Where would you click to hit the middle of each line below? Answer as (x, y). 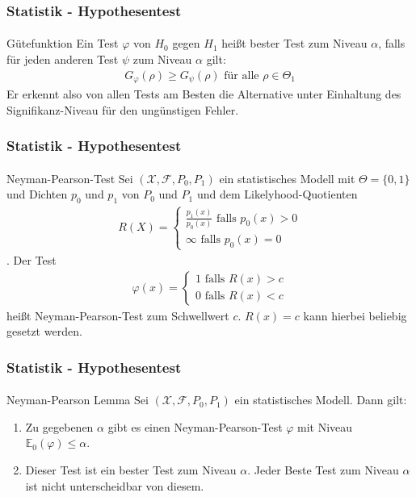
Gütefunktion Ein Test (63, 43)
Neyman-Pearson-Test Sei (70, 178)
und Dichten (37, 194)
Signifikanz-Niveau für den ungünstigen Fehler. (123, 109)
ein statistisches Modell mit (287, 178)
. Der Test (32, 259)
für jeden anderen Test (63, 59)
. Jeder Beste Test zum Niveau (323, 469)
